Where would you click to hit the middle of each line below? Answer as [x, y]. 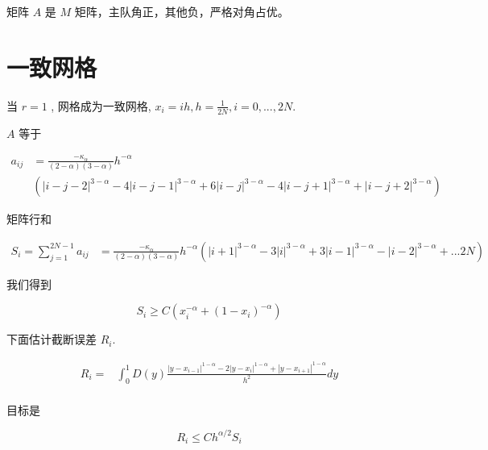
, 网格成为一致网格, [101, 105]
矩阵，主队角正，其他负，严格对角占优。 [182, 11]
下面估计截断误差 [52, 339]
